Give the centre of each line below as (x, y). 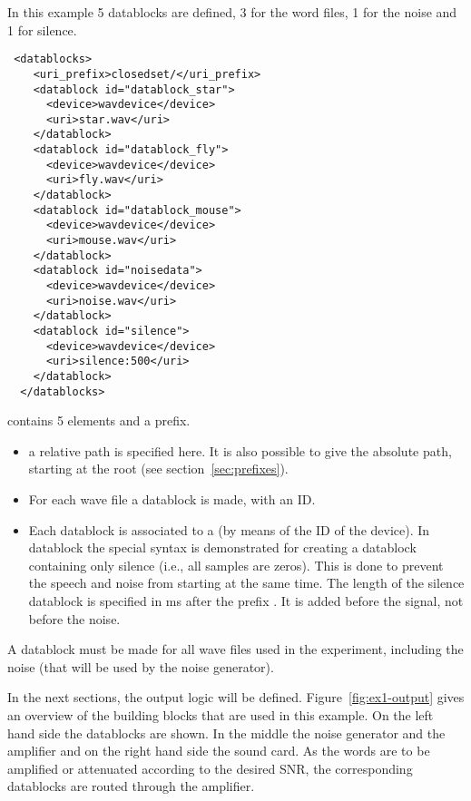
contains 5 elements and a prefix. (99, 420)
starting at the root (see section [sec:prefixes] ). (158, 469)
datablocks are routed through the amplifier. (131, 786)
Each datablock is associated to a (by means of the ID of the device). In (229, 529)
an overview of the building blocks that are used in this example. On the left (221, 715)
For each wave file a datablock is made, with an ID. (172, 499)
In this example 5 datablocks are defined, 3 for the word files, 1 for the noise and (232, 12)
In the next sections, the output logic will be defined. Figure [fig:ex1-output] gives (236, 697)
